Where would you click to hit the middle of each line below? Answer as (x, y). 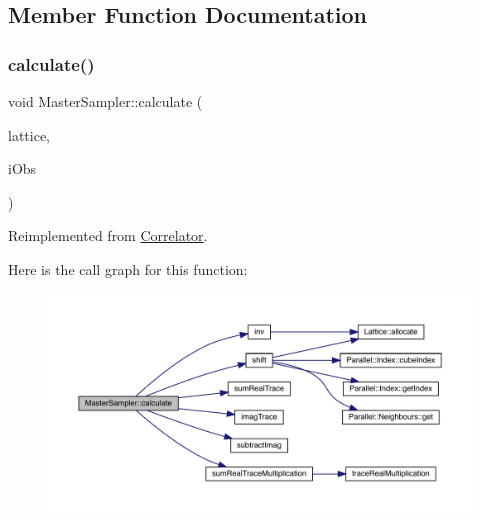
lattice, (29, 134)
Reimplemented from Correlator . (108, 235)
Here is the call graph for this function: (128, 268)
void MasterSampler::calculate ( (105, 101)
